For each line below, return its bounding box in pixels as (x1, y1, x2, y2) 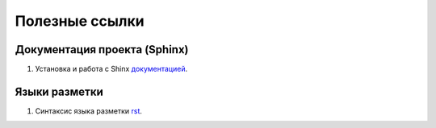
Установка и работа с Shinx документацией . (35, 64, 188, 74)
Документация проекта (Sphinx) (15, 43, 189, 56)
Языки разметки (15, 85, 104, 98)
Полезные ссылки (15, 12, 145, 30)
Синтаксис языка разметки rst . (35, 105, 143, 116)
